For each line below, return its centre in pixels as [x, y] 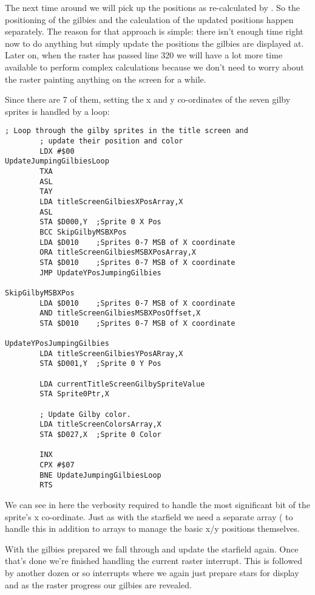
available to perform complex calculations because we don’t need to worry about [154, 67]
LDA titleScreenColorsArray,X [100, 425]
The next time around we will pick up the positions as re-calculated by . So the [153, 7]
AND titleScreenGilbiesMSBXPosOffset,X [120, 313]
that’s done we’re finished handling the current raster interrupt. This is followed [154, 561]
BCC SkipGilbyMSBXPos [83, 232]
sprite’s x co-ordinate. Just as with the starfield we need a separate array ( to [149, 516]
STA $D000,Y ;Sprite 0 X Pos [100, 222]
